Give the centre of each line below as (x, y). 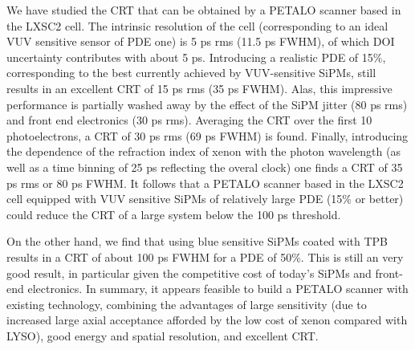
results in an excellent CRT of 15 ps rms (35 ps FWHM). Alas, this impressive (199, 88)
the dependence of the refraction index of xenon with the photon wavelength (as (203, 151)
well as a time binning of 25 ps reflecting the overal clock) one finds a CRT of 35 (205, 167)
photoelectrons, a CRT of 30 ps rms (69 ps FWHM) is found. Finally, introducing (207, 135)
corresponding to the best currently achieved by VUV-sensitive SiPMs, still (191, 73)
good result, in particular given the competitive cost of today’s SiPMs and (189, 273)
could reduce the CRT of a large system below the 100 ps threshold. (174, 214)
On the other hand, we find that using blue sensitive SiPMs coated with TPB (197, 241)
